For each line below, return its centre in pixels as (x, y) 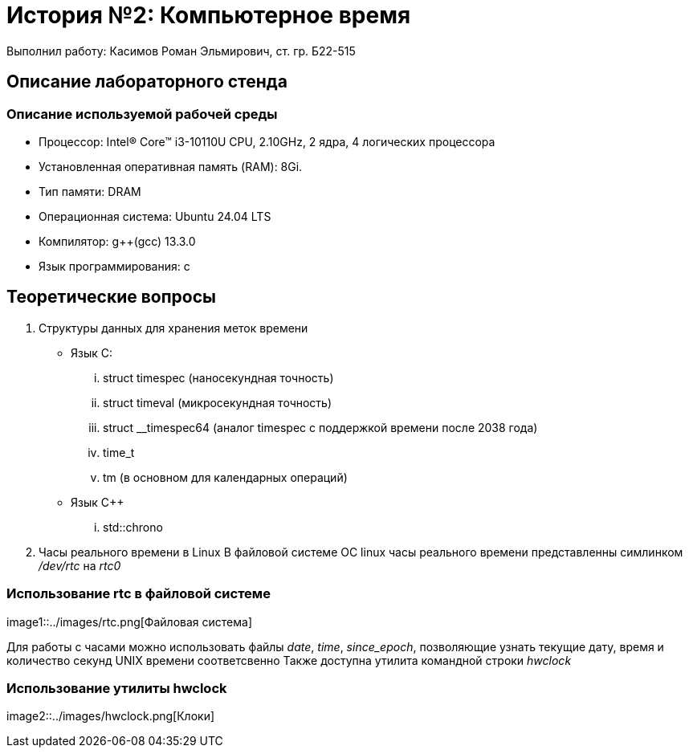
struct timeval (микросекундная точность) (218, 402)
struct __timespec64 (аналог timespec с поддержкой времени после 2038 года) (320, 427)
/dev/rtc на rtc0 (80, 565)
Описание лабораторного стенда (147, 82)
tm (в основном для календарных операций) (225, 477)
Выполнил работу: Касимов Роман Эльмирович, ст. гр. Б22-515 (181, 51)
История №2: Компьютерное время (209, 15)
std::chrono (133, 527)
